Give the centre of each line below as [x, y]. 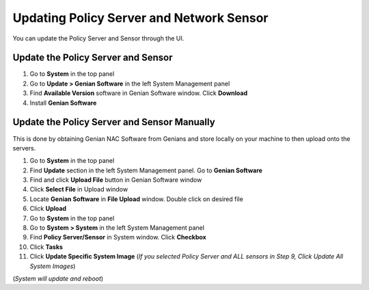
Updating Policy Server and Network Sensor [141, 18]
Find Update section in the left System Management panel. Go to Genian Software [146, 170]
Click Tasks [46, 247]
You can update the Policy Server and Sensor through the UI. [98, 38]
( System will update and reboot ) [58, 278]
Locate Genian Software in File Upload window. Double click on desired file [137, 199]
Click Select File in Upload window [79, 189]
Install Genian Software [63, 103]
